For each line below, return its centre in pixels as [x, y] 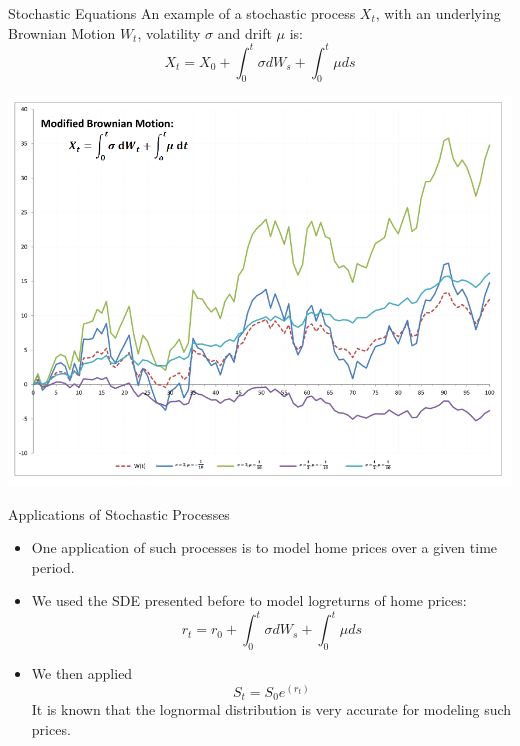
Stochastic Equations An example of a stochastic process [182, 13]
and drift [244, 32]
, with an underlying [438, 13]
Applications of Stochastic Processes [119, 513]
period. [53, 566]
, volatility [169, 32]
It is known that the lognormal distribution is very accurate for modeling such [271, 709]
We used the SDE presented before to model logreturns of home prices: [249, 600]
